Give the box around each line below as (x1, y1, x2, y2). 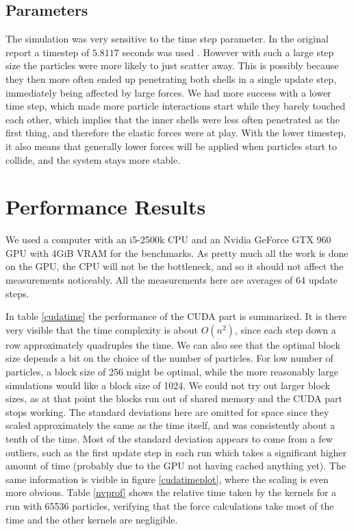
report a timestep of (5, 45, 90, 59)
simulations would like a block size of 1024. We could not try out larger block (5, 378, 331, 392)
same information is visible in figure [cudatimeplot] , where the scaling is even (5, 471, 329, 486)
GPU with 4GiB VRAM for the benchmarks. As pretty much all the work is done (5, 245, 349, 260)
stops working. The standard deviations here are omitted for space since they (5, 404, 329, 419)
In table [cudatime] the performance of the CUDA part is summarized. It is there (5, 309, 346, 323)
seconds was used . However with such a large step (122, 45, 334, 59)
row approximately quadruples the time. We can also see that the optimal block (5, 337, 340, 351)
